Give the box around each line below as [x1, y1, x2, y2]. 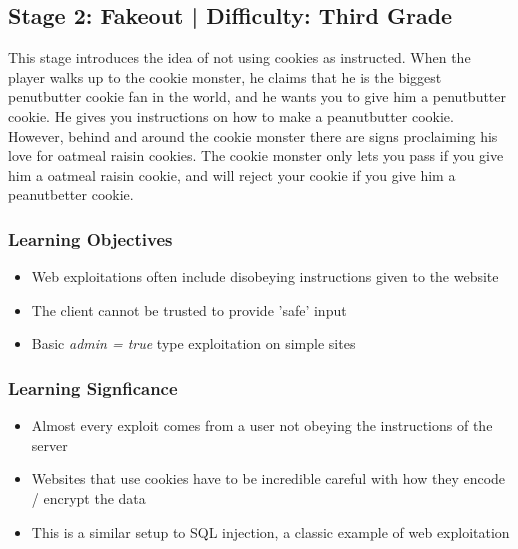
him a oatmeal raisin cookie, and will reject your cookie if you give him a [8, 164, 456, 185]
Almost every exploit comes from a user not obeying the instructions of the [31, 415, 493, 436]
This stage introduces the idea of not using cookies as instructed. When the [8, 47, 471, 68]
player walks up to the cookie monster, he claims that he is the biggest [8, 66, 442, 87]
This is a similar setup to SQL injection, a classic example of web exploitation [31, 521, 510, 542]
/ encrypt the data [31, 487, 146, 508]
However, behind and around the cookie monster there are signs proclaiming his [8, 125, 498, 146]
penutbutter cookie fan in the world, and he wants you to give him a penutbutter [8, 86, 507, 107]
